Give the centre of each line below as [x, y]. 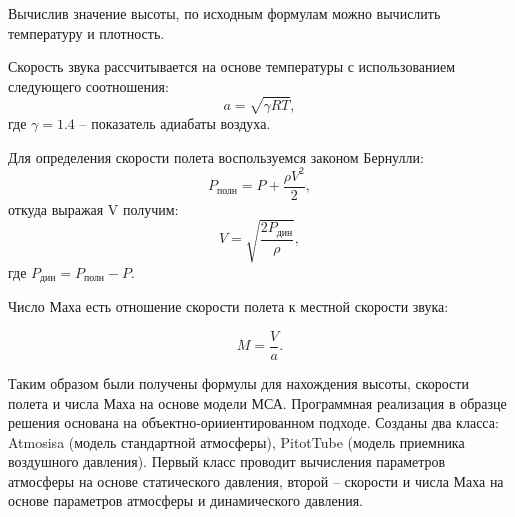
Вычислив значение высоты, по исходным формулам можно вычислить [224, 13]
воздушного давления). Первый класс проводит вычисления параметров [227, 461]
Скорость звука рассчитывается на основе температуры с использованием [232, 66]
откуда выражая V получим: [93, 208]
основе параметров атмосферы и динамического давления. [185, 500]
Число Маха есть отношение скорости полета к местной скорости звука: [228, 306]
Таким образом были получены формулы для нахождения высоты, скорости [238, 382]
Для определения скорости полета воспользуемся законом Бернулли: [216, 156]
